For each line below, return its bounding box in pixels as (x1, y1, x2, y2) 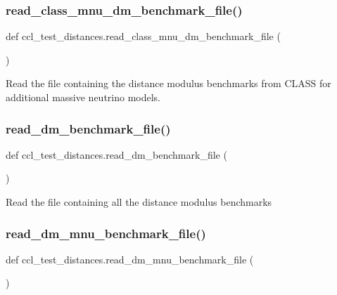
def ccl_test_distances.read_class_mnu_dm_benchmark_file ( (6, 29, 281, 44)
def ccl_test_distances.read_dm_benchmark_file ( (6, 147, 227, 162)
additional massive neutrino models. (6, 90, 161, 104)
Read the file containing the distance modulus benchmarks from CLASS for (6, 76, 331, 91)
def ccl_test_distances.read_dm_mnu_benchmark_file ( (6, 251, 254, 266)
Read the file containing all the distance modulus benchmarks (6, 195, 272, 209)
